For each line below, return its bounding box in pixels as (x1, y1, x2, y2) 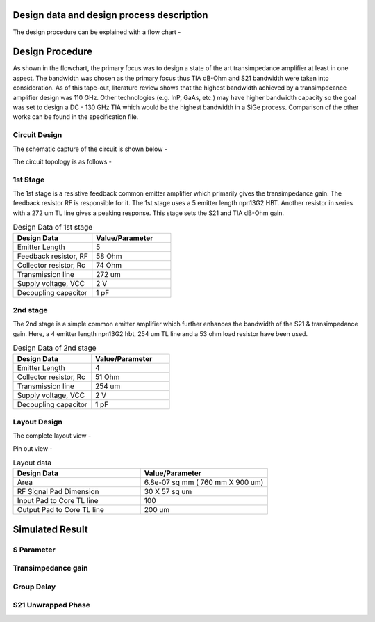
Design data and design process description (12, 9, 208, 21)
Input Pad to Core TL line (17, 496, 99, 506)
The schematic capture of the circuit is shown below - (12, 145, 168, 153)
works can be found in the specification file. (12, 113, 139, 121)
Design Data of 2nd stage (12, 343, 97, 353)
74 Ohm (96, 260, 122, 270)
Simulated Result (12, 523, 88, 535)
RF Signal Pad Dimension (17, 487, 99, 497)
